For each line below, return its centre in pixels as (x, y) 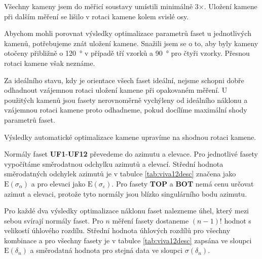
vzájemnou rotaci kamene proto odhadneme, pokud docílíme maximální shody (126, 110)
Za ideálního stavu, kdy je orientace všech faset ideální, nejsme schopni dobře (124, 80)
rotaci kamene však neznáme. (50, 63)
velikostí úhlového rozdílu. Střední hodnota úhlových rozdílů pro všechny (117, 230)
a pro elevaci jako (58, 183)
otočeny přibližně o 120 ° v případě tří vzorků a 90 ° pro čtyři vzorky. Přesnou (127, 53)
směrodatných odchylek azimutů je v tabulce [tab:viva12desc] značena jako (120, 174)
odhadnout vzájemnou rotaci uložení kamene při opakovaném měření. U (116, 90)
